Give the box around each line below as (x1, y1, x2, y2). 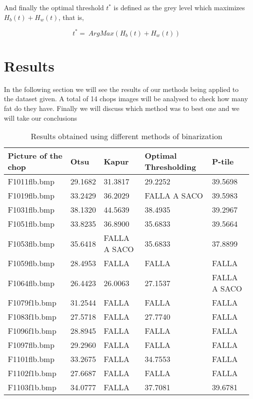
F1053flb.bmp (8, 237, 54, 249)
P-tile (212, 155, 234, 167)
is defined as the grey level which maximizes (113, 2, 245, 12)
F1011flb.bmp (8, 176, 54, 187)
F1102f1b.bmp (8, 367, 56, 379)
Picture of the (8, 150, 63, 162)
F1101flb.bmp (8, 353, 54, 365)
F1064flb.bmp (8, 277, 54, 289)
